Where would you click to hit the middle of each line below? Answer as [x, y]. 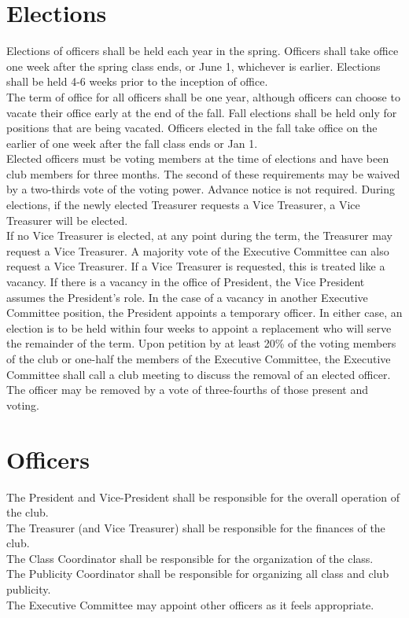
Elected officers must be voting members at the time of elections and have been [198, 158]
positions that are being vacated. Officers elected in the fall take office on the [192, 128]
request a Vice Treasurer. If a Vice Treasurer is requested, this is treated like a [196, 266]
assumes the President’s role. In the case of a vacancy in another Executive [187, 297]
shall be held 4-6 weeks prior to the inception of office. [137, 81]
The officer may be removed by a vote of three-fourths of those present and [188, 390]
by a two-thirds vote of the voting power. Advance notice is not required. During [201, 189]
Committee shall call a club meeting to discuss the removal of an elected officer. [199, 374]
